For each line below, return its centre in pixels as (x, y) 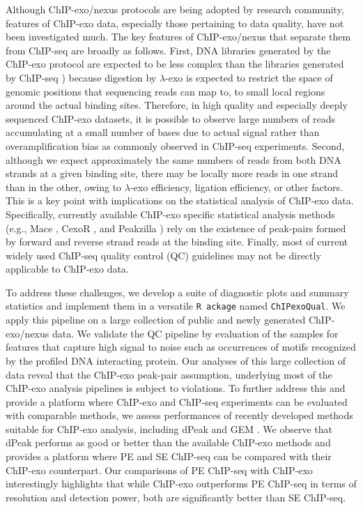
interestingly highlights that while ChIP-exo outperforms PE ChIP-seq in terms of (181, 484)
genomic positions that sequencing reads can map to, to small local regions (165, 91)
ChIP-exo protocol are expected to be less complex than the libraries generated (175, 64)
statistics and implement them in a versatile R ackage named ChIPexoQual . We (176, 306)
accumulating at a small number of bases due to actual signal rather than (163, 132)
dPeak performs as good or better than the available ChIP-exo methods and (168, 442)
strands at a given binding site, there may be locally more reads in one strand (172, 173)
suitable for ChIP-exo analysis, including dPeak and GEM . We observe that (169, 428)
